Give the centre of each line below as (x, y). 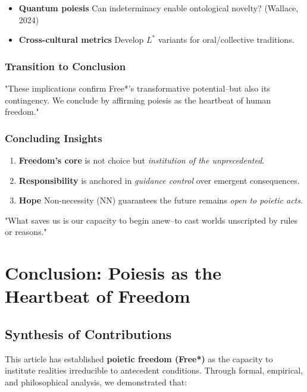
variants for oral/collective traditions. (226, 40)
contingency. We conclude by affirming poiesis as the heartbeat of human (138, 100)
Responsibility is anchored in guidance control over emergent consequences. (159, 180)
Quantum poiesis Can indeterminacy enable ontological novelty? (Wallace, (159, 8)
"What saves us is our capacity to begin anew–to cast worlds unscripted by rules (151, 220)
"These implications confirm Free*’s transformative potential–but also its (137, 88)
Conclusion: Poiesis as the (113, 273)
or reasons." (26, 232)
